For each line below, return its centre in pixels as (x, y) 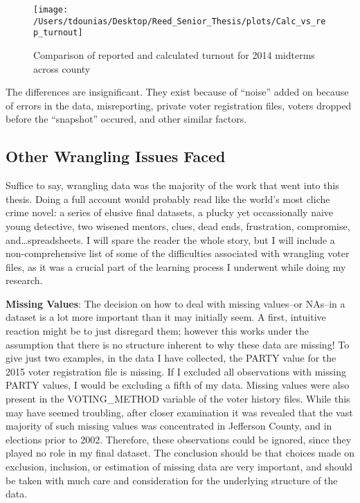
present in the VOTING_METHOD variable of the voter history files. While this (178, 399)
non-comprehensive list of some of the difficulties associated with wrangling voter (178, 253)
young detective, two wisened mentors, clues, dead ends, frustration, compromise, (178, 226)
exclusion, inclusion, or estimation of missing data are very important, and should (179, 467)
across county (62, 68)
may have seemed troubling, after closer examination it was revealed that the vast (179, 412)
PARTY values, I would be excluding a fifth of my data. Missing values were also (178, 385)
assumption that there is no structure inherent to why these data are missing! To (178, 344)
